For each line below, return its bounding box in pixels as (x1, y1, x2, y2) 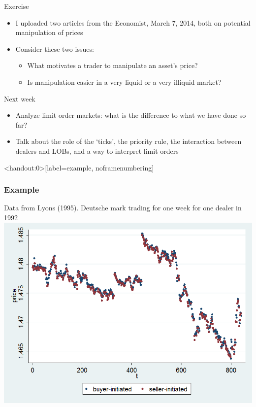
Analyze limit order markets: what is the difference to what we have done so (15, 110, 246, 120)
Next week (4, 93, 35, 103)
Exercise (4, 1, 29, 11)
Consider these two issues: (15, 43, 94, 54)
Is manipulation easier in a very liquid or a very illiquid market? (27, 76, 222, 87)
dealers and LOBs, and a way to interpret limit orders (15, 145, 179, 156)
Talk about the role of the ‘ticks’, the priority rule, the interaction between (15, 136, 242, 146)
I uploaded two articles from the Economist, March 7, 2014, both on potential (15, 17, 251, 28)
